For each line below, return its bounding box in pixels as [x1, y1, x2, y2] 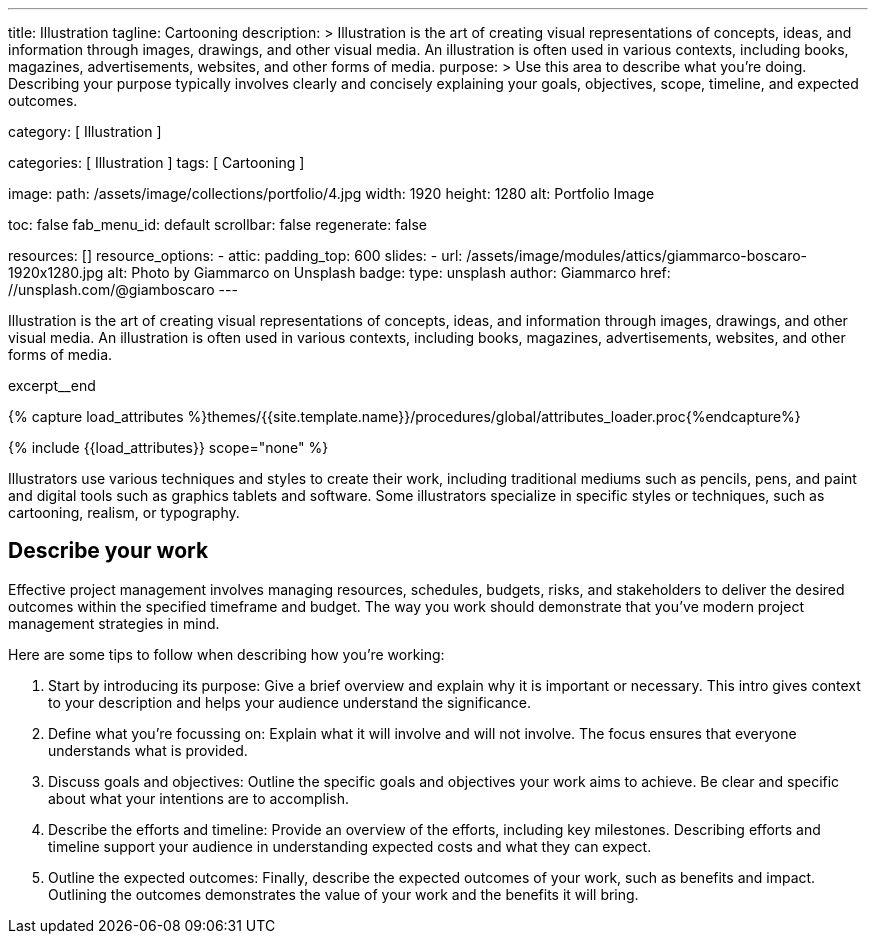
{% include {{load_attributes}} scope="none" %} [8, 439, 329, 456]
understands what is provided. [48, 741, 248, 759]
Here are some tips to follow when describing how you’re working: [8, 645, 445, 663]
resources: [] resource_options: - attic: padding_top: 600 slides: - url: [8, 247, 463, 264]
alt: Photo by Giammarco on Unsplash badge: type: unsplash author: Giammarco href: [107, 264, 671, 281]
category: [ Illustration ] [8, 123, 162, 140]
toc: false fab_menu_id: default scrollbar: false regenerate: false [8, 216, 427, 233]
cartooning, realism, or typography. [8, 504, 240, 521]
